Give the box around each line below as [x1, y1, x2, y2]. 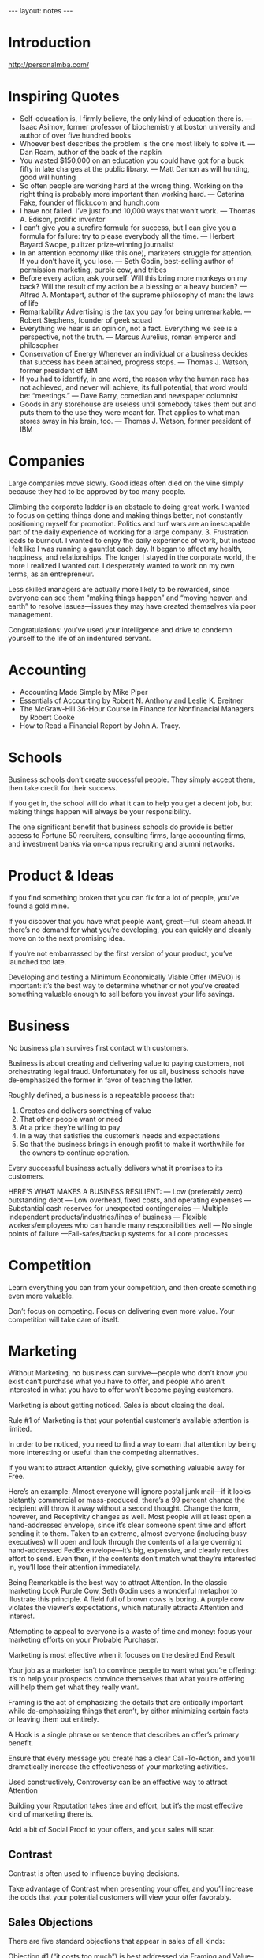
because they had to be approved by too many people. [8, 486, 187, 496]
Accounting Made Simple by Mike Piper [19, 687, 148, 696]
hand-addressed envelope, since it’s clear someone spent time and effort [8, 1520, 247, 1530]
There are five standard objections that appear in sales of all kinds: [8, 1937, 225, 1946]
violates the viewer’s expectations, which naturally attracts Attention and [8, 1603, 244, 1613]
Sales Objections [8, 1915, 93, 1929]
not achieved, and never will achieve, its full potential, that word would [19, 382, 248, 392]
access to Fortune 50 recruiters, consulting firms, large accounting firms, [8, 830, 246, 839]
